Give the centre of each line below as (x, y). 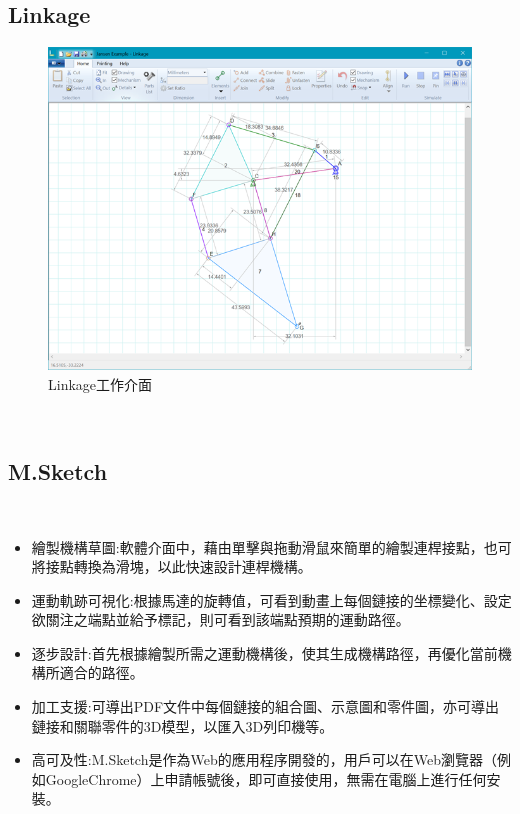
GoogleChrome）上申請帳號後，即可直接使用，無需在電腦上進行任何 (266, 778)
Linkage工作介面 (100, 383)
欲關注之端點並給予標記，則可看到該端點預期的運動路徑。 (220, 619)
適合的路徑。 (101, 672)
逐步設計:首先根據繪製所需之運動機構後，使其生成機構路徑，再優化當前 (264, 652)
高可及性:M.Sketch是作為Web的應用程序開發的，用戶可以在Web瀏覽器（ (264, 759)
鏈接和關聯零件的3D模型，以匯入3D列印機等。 (182, 725)
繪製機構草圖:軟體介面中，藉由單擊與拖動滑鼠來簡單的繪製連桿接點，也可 (271, 546)
